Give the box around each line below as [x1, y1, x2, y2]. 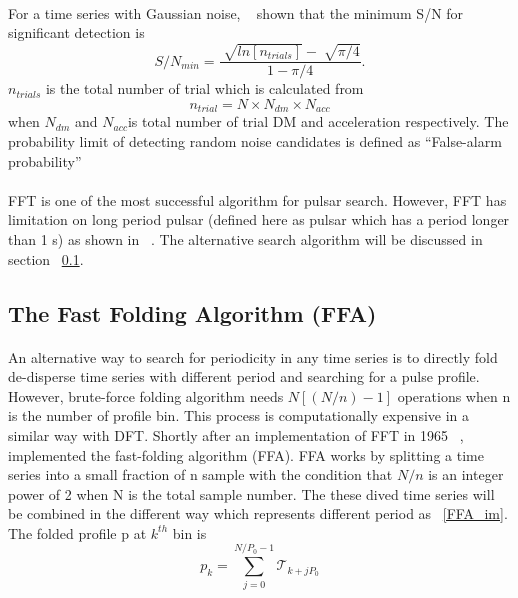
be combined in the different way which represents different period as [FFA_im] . [8, 503, 508, 524]
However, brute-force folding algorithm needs [8, 385, 284, 406]
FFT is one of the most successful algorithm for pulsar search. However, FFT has [8, 189, 507, 210]
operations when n [397, 385, 511, 406]
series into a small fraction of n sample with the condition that [8, 464, 393, 485]
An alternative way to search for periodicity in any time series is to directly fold [8, 346, 498, 367]
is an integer [428, 464, 504, 485]
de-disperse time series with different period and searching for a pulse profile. [8, 366, 480, 387]
